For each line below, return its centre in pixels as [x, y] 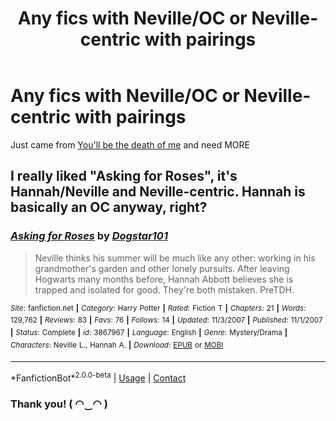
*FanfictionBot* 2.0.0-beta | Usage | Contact [98, 377]
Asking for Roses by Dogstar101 [89, 236]
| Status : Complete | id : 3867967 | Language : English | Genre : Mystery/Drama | [149, 332]
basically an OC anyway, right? [109, 207]
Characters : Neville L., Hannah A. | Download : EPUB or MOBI [117, 345]
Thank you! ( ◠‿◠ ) [59, 404]
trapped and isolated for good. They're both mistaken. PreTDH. [164, 289]
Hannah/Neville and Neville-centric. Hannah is [158, 192]
